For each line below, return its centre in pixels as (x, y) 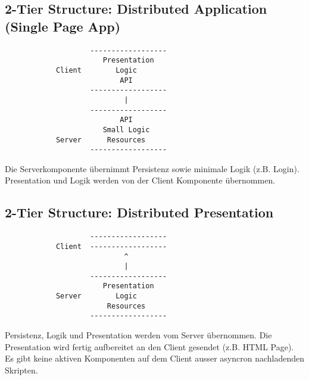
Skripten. (21, 370)
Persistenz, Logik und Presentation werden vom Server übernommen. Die (138, 335)
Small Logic (126, 130)
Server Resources (101, 140)
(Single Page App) (63, 26)
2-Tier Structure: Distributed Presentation (139, 212)
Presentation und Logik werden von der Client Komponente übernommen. (140, 180)
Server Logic (96, 296)
